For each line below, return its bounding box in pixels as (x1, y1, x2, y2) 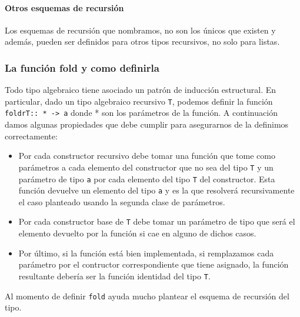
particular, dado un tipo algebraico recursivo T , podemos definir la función (5, 95, 273, 107)
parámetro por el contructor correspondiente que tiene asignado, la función (18, 258, 289, 271)
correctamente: (5, 129, 58, 142)
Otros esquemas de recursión (5, 1, 124, 14)
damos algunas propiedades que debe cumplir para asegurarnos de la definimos (5, 118, 289, 131)
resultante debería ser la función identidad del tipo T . (18, 269, 211, 282)
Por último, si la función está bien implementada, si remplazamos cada (18, 246, 274, 259)
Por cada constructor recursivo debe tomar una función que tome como (18, 149, 275, 162)
